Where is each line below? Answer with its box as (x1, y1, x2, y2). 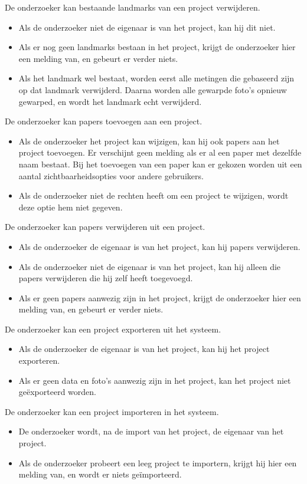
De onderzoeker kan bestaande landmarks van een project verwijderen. (5, 1, 260, 13)
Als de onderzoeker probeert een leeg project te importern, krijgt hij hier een (18, 456, 297, 469)
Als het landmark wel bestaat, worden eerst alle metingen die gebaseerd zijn (18, 72, 295, 84)
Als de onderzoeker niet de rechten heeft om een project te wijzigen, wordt (18, 189, 289, 202)
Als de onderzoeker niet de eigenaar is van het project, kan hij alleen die (18, 260, 281, 272)
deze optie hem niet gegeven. (18, 200, 123, 213)
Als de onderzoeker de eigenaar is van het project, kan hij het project (18, 343, 270, 355)
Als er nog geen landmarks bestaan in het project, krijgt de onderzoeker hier (18, 41, 296, 53)
